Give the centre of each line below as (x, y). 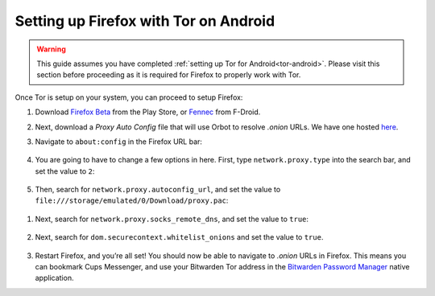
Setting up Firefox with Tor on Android (145, 21)
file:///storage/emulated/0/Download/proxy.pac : (132, 200)
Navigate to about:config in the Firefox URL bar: (119, 142)
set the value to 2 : (65, 171)
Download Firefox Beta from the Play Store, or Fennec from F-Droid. (148, 112)
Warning (51, 49)
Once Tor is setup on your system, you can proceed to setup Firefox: (129, 97)
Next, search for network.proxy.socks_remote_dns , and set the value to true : (172, 219)
